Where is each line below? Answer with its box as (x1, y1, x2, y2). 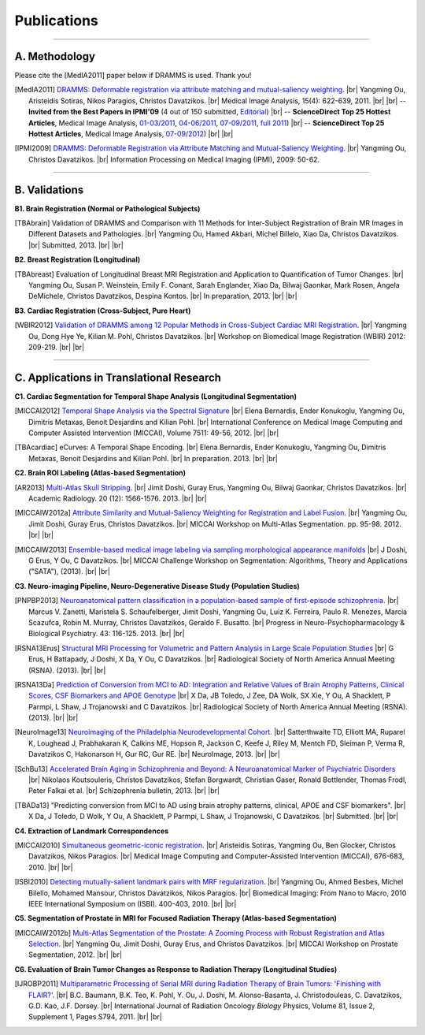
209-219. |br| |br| (28, 343, 85, 352)
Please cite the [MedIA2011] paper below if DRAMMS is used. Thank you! (14, 71, 252, 80)
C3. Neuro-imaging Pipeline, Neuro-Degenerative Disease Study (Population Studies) (14, 581, 301, 590)
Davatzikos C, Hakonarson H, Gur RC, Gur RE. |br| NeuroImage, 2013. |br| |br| (28, 750, 281, 759)
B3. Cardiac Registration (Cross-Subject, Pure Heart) (14, 306, 191, 315)
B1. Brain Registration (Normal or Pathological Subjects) (14, 203, 201, 213)
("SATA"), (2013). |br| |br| (28, 567, 110, 576)
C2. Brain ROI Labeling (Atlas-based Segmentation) (14, 468, 187, 478)
